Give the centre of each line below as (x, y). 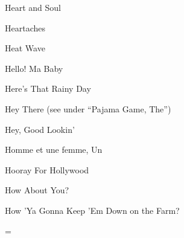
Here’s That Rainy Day (48, 88)
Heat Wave (25, 48)
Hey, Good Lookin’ (40, 129)
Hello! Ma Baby (34, 68)
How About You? (37, 190)
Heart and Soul (33, 7)
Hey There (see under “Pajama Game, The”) (88, 108)
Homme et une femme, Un (54, 150)
